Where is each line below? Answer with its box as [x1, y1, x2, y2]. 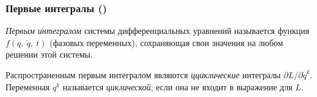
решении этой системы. [5, 48, 93, 61]
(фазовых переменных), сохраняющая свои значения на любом [49, 36, 283, 48]
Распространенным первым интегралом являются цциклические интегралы [5, 69, 281, 81]
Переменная [5, 80, 50, 93]
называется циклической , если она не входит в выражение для [62, 80, 293, 93]
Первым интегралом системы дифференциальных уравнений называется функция [5, 24, 310, 37]
